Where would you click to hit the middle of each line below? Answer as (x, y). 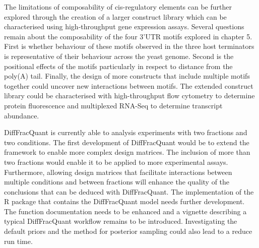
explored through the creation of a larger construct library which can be (115, 16)
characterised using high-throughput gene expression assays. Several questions (124, 26)
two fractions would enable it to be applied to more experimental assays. (116, 162)
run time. (18, 241)
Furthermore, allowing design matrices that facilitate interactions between (118, 172)
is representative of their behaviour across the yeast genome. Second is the (119, 56)
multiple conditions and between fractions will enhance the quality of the (117, 182)
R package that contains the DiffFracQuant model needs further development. (124, 201)
